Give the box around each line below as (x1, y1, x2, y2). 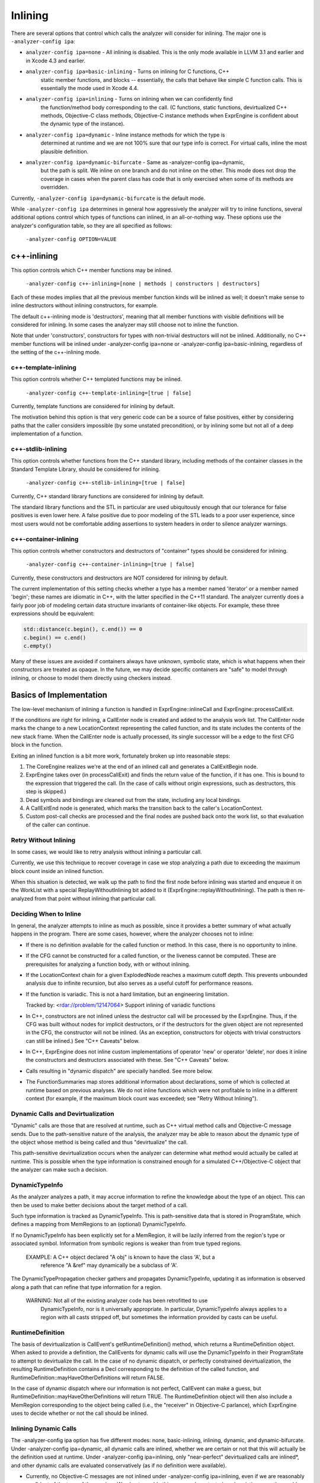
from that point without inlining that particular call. (34, 895, 156, 902)
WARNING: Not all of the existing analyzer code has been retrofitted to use (25, 1297, 208, 1304)
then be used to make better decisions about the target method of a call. (11, 1201, 188, 1208)
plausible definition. (40, 148, 89, 155)
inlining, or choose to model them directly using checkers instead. (11, 674, 172, 682)
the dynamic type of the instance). (40, 120, 125, 128)
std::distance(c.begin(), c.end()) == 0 (23, 626, 142, 633)
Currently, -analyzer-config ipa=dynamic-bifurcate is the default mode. (11, 195, 206, 202)
